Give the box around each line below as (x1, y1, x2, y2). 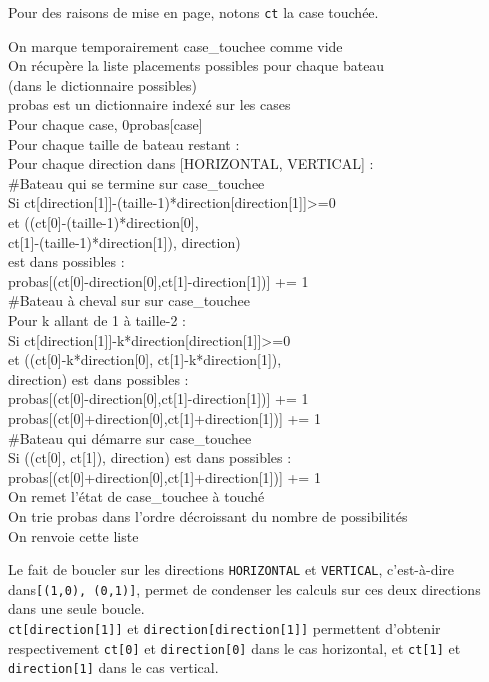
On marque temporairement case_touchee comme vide (8, 35, 343, 56)
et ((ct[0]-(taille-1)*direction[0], (8, 212, 199, 232)
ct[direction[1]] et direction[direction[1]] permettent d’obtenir (8, 618, 441, 638)
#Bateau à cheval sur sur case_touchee (8, 290, 250, 311)
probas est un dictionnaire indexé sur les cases (8, 94, 291, 115)
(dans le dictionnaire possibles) (8, 74, 197, 95)
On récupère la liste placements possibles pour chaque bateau (8, 55, 385, 76)
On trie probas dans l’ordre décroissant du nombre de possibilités (8, 505, 408, 526)
